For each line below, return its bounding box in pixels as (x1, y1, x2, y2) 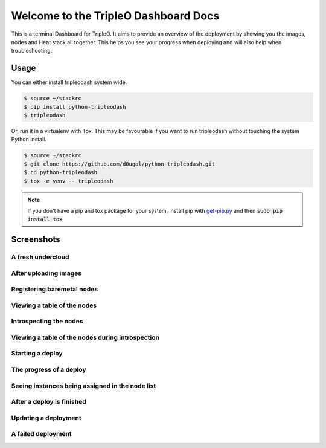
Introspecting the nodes (11, 317, 84, 326)
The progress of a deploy (11, 366, 87, 374)
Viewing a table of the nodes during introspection (11, 333, 160, 342)
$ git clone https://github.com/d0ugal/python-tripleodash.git (24, 160, 216, 167)
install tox (27, 216, 63, 223)
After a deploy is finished (11, 398, 87, 406)
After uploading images (11, 269, 81, 278)
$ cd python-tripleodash (24, 169, 98, 176)
